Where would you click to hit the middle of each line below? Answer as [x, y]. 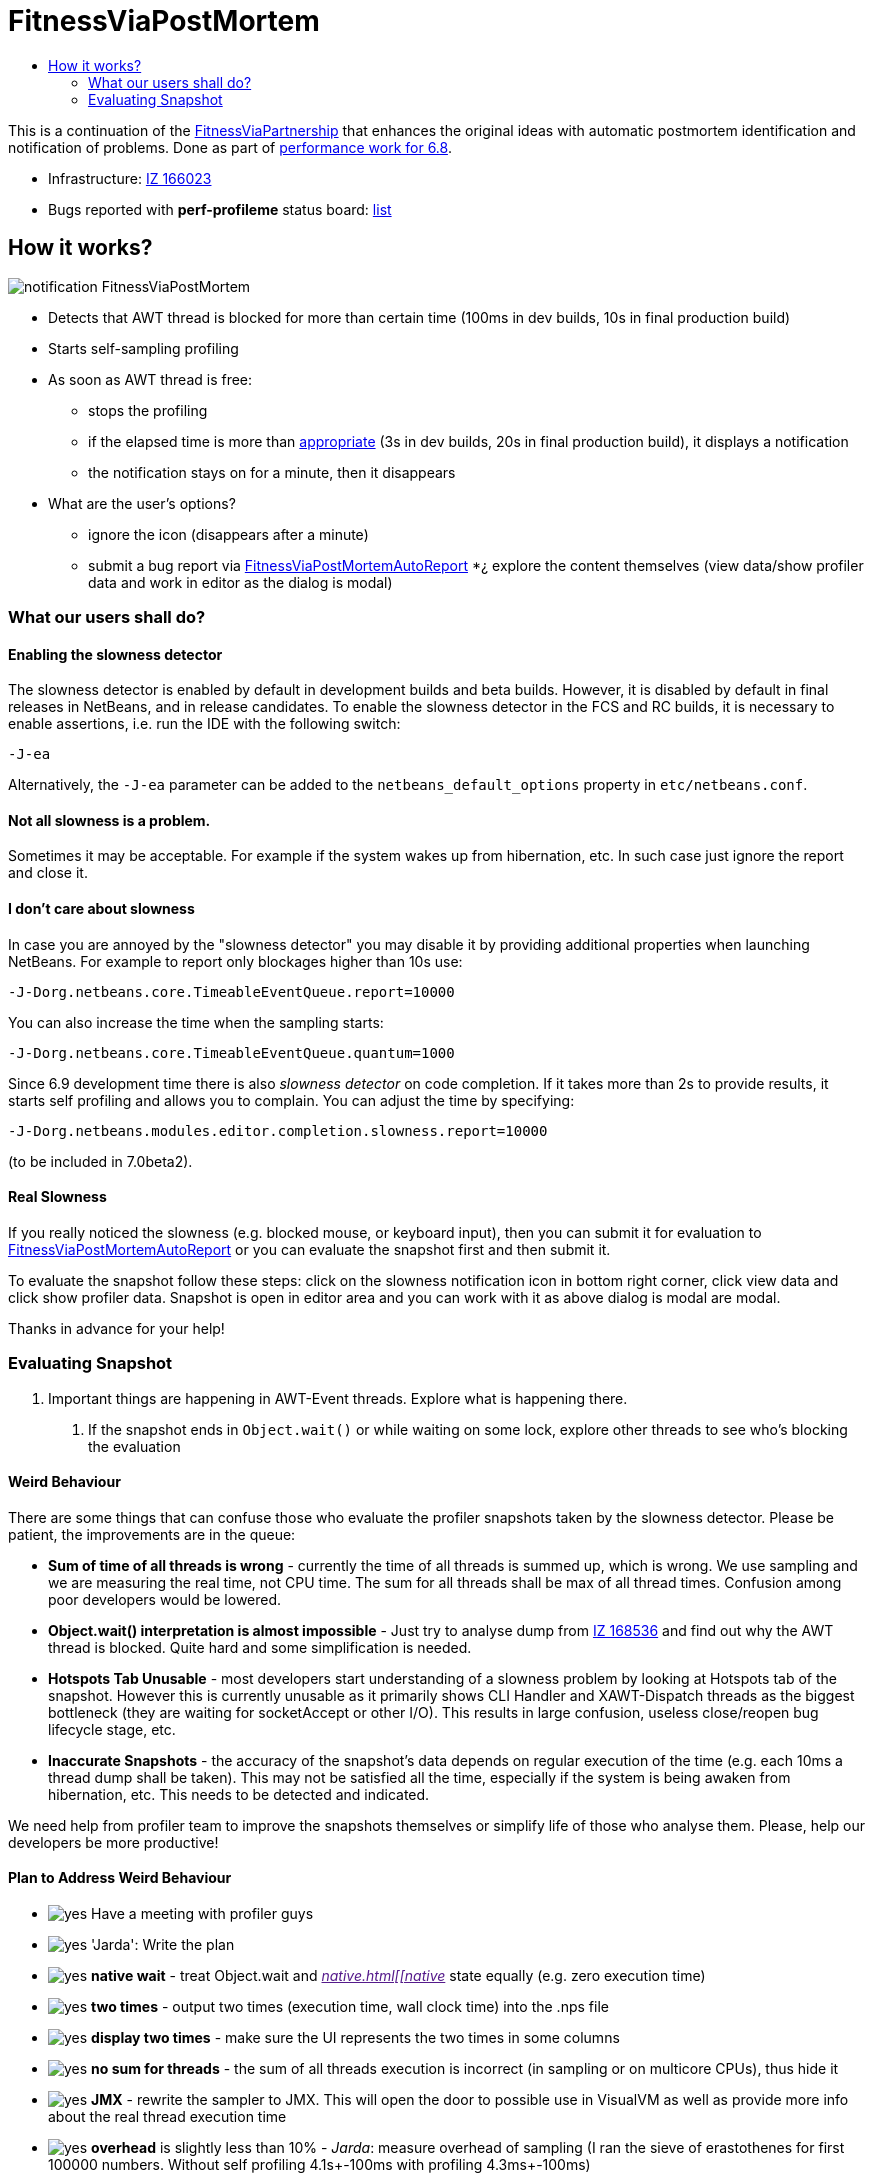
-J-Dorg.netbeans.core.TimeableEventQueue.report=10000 [231, 991]
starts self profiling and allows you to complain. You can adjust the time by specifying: [291, 1100]
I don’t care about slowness [101, 909]
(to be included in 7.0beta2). [100, 1161]
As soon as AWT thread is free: [150, 379]
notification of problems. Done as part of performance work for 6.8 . [230, 147]
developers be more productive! [113, 1842]
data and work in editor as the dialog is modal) [240, 582]
